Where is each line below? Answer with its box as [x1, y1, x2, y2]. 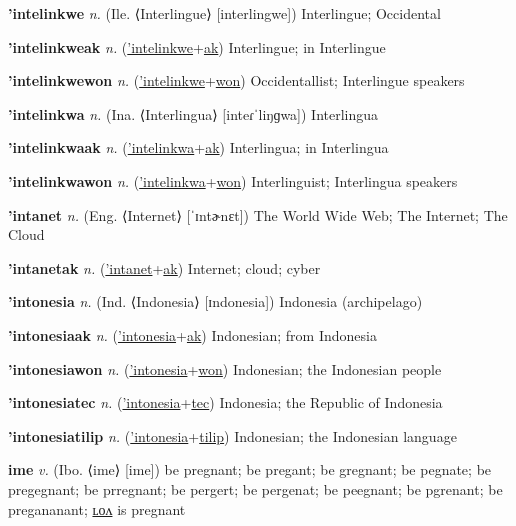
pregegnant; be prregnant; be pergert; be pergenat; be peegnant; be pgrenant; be [8, 478, 503, 499]
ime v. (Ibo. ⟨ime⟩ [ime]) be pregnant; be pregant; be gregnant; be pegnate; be [8, 459, 492, 480]
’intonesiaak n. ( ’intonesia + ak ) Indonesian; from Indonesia [8, 324, 377, 345]
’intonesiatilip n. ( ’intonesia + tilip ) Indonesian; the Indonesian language [8, 425, 457, 446]
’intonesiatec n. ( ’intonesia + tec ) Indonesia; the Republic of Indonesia [8, 392, 443, 413]
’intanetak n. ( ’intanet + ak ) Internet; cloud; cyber [8, 257, 321, 278]
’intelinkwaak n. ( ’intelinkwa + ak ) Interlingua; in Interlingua [8, 137, 389, 158]
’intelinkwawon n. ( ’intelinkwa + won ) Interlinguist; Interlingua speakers [8, 170, 458, 191]
